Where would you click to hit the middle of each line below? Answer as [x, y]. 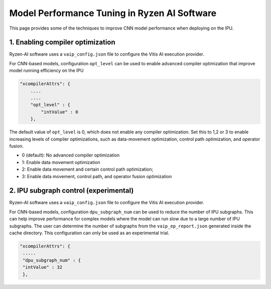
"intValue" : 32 [43, 267]
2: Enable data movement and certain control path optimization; [88, 169]
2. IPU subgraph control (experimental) [72, 191]
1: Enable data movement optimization [61, 162]
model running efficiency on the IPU [46, 71]
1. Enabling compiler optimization [62, 42]
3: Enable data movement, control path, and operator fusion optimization [97, 176]
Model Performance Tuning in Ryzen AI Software [113, 13]
